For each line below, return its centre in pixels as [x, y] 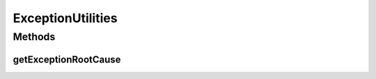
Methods [34, 37]
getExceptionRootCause [67, 59]
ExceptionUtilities [65, 18]
